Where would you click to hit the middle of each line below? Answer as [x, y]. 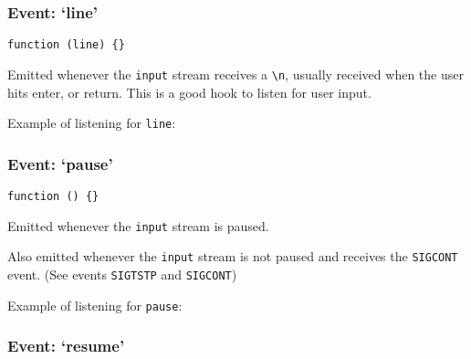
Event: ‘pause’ [60, 163]
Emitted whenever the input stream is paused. [138, 225]
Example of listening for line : [92, 123]
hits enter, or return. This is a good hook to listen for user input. [189, 92]
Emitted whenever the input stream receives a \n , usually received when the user [235, 74]
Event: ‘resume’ [66, 346]
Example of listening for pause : [95, 305]
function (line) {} [66, 45]
